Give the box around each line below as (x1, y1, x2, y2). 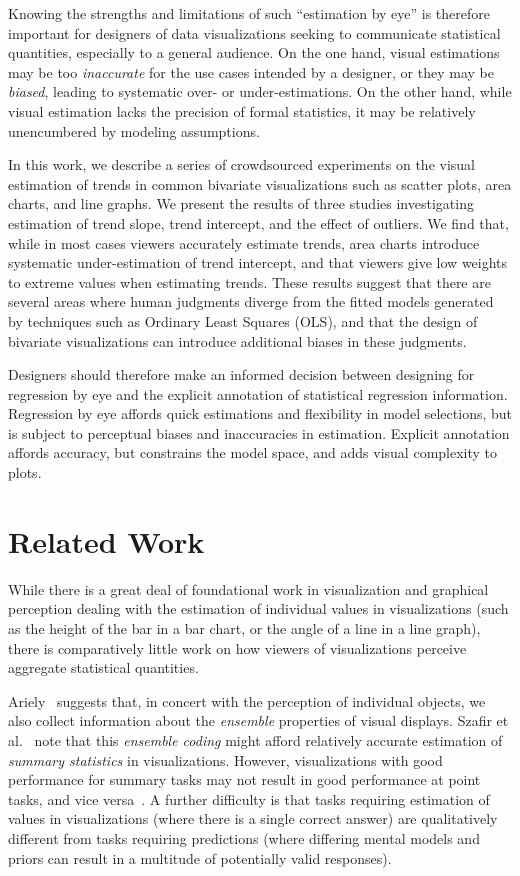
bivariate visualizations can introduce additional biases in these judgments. (8, 330, 467, 351)
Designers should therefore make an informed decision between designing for (8, 364, 475, 385)
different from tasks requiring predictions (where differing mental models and (8, 827, 480, 848)
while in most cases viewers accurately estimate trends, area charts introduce (8, 232, 480, 253)
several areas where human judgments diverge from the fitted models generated (8, 291, 494, 312)
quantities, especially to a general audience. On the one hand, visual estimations (8, 42, 500, 63)
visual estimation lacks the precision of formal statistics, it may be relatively (8, 100, 476, 121)
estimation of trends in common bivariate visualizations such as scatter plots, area (8, 173, 512, 194)
